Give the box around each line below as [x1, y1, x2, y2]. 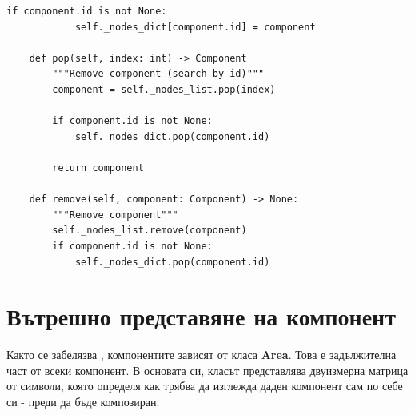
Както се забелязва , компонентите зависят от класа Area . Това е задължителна [6, 346, 397, 363]
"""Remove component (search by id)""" [52, 68, 265, 80]
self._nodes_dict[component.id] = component [74, 21, 316, 33]
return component [52, 162, 144, 174]
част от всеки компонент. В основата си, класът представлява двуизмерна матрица [6, 361, 409, 378]
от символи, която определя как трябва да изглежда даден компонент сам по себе [6, 377, 403, 394]
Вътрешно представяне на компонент [6, 300, 396, 333]
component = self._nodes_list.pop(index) [52, 83, 276, 95]
